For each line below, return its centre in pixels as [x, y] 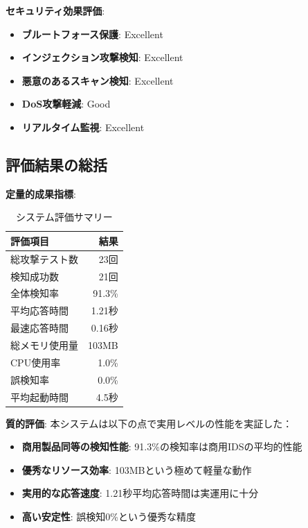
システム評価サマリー [64, 217]
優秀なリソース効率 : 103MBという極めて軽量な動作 [137, 469]
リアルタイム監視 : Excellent [83, 127]
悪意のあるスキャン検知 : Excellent [98, 80]
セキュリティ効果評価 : [55, 10]
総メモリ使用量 [44, 345]
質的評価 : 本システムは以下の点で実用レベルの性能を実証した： [149, 423]
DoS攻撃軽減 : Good [66, 104]
